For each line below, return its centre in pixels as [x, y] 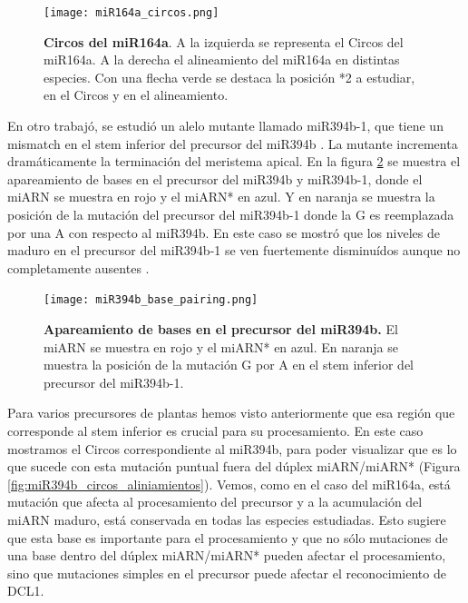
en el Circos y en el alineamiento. [136, 95]
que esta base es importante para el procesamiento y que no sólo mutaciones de [228, 537]
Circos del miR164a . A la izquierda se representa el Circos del [224, 41]
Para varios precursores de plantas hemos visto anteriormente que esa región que [231, 413]
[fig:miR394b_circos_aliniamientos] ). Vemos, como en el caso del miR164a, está [229, 484]
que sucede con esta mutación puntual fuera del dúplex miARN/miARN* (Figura [234, 466]
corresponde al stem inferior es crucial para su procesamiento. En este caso [215, 430]
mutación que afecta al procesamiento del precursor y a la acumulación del [215, 502]
